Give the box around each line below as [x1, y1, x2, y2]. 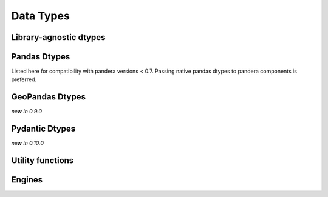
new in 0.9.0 [11, 108, 43, 115]
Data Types [11, 9, 70, 22]
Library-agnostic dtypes [11, 32, 106, 42]
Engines [11, 175, 43, 185]
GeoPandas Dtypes [11, 92, 86, 102]
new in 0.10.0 [11, 139, 44, 147]
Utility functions [11, 155, 74, 166]
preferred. [11, 76, 37, 83]
